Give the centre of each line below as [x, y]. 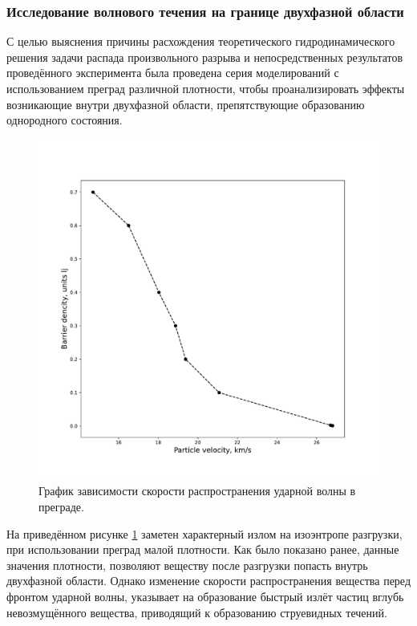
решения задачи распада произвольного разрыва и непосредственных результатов [205, 57]
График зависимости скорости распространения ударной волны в [197, 491]
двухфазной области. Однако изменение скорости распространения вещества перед [209, 581]
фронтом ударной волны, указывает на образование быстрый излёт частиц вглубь [205, 596]
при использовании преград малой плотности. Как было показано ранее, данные [203, 549]
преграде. [61, 506]
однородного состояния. [65, 120]
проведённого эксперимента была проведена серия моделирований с [173, 73]
